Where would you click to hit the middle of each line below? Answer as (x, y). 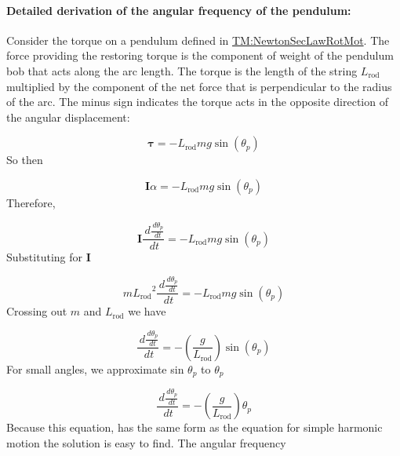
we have (147, 311)
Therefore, (31, 202)
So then (25, 160)
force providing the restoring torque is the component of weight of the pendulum (200, 55)
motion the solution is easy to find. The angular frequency (146, 442)
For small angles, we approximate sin (95, 368)
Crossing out (37, 311)
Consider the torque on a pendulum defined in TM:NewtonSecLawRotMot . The (198, 40)
